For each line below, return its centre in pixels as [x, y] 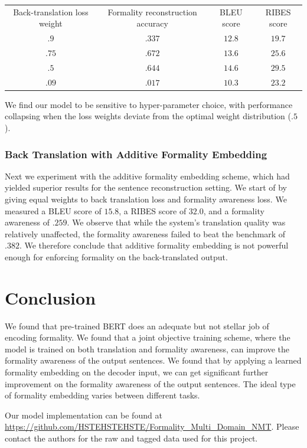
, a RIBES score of [153, 210]
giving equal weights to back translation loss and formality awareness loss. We [146, 199]
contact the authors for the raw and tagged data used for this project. [131, 438]
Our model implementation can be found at [84, 415]
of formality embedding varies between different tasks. [102, 395]
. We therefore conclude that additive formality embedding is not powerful [154, 245]
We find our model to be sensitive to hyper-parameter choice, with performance [149, 104]
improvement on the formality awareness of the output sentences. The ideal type [150, 383]
